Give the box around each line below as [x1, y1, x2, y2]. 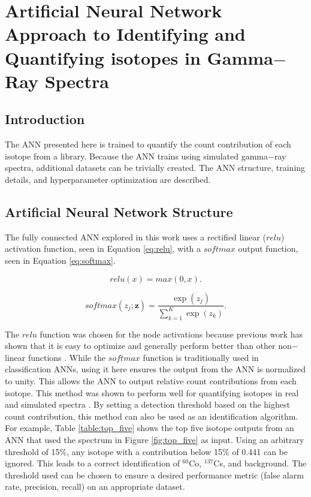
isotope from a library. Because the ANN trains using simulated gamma [5, 149, 268, 162]
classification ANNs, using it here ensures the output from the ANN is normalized [5, 363, 306, 375]
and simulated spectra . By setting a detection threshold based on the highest [5, 398, 290, 411]
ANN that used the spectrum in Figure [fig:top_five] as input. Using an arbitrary [5, 433, 304, 446]
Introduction [5, 110, 85, 128]
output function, [238, 242, 298, 255]
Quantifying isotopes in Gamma [5, 45, 273, 70]
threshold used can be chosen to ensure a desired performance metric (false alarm [5, 468, 304, 481]
